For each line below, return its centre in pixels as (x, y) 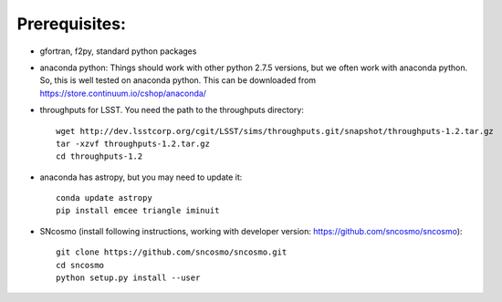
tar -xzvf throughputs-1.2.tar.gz (133, 143)
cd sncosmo (80, 265)
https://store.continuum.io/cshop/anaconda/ (123, 93)
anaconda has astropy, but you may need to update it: (141, 177)
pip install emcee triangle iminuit (138, 211)
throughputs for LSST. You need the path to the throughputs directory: (172, 110)
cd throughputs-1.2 (99, 156)
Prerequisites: (72, 24)
